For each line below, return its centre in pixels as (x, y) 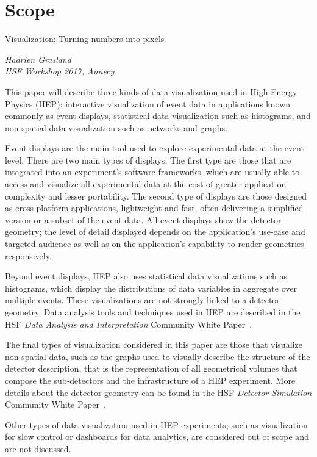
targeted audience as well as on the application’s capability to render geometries (155, 244)
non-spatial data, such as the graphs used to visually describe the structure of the (158, 356)
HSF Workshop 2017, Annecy (60, 71)
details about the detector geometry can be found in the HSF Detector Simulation (158, 392)
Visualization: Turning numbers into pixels (85, 39)
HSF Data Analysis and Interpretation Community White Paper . (129, 324)
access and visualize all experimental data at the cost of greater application (146, 184)
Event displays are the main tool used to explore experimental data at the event (155, 148)
